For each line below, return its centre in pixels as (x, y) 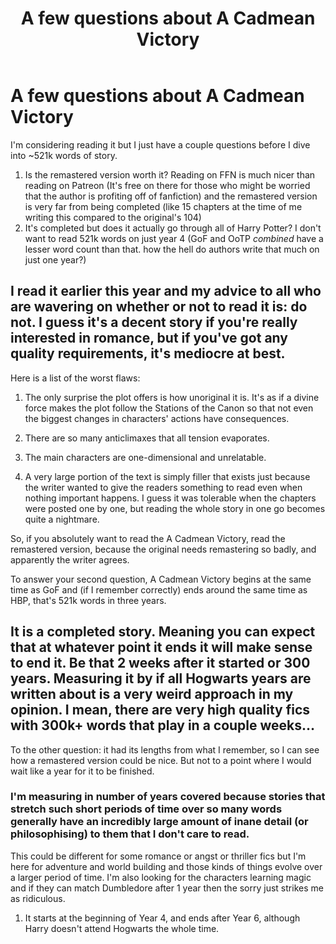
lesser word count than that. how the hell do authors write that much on (172, 249)
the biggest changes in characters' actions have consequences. (157, 418)
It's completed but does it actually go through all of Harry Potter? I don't (173, 228)
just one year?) (55, 259)
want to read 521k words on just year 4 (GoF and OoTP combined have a (174, 238)
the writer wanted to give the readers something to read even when (163, 487)
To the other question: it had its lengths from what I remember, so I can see (165, 749)
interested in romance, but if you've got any (149, 338)
